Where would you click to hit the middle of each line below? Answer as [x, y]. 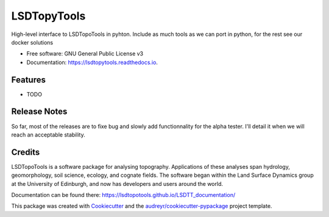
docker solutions [32, 42]
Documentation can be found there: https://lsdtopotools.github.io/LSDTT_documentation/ [123, 195]
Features [28, 80]
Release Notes [39, 112]
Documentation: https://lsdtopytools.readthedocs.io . [92, 62]
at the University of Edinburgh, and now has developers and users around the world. [117, 183]
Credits [26, 152]
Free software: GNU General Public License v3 [85, 54]
